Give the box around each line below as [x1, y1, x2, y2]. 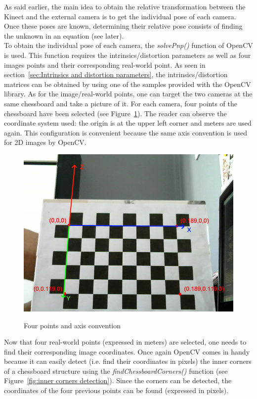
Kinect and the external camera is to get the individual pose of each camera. [4, 11, 236, 21]
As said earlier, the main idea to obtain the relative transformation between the [4, 1, 246, 11]
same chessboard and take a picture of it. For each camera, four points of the [4, 98, 238, 108]
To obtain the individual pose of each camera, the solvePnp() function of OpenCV [4, 40, 253, 50]
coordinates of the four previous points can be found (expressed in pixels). [4, 385, 229, 396]
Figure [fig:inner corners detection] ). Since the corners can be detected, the [4, 375, 232, 386]
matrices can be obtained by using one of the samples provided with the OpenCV [4, 79, 251, 89]
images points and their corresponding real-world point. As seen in [4, 59, 206, 70]
